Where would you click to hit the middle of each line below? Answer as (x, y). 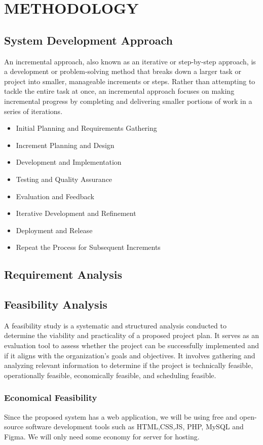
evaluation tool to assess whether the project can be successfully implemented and (132, 345)
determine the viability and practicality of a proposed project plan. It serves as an (131, 335)
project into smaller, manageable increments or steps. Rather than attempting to (130, 81)
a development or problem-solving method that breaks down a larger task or (123, 71)
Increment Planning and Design (65, 145)
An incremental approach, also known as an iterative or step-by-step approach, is (130, 61)
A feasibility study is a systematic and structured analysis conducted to (115, 325)
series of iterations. (33, 111)
